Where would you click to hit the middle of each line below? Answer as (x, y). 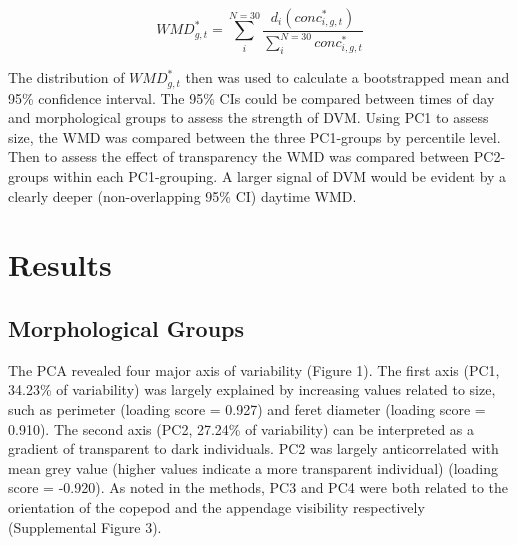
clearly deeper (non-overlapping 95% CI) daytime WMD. (182, 195)
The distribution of (66, 77)
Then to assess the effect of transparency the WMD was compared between (239, 156)
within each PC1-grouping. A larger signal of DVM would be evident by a (280, 176)
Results (60, 264)
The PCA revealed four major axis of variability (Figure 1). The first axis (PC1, (254, 369)
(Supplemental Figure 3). (85, 526)
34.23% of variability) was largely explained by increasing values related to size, (252, 389)
